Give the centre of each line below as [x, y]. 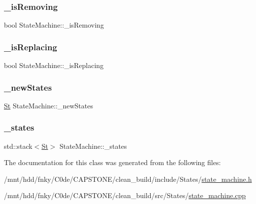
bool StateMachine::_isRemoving [54, 25]
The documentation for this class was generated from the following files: [112, 162]
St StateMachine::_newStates [48, 105]
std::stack [18, 146]
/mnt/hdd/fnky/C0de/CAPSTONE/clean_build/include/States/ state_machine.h [128, 179]
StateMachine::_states [93, 146]
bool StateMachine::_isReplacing [54, 65]
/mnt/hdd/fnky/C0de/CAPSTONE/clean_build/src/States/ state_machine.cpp [125, 195]
